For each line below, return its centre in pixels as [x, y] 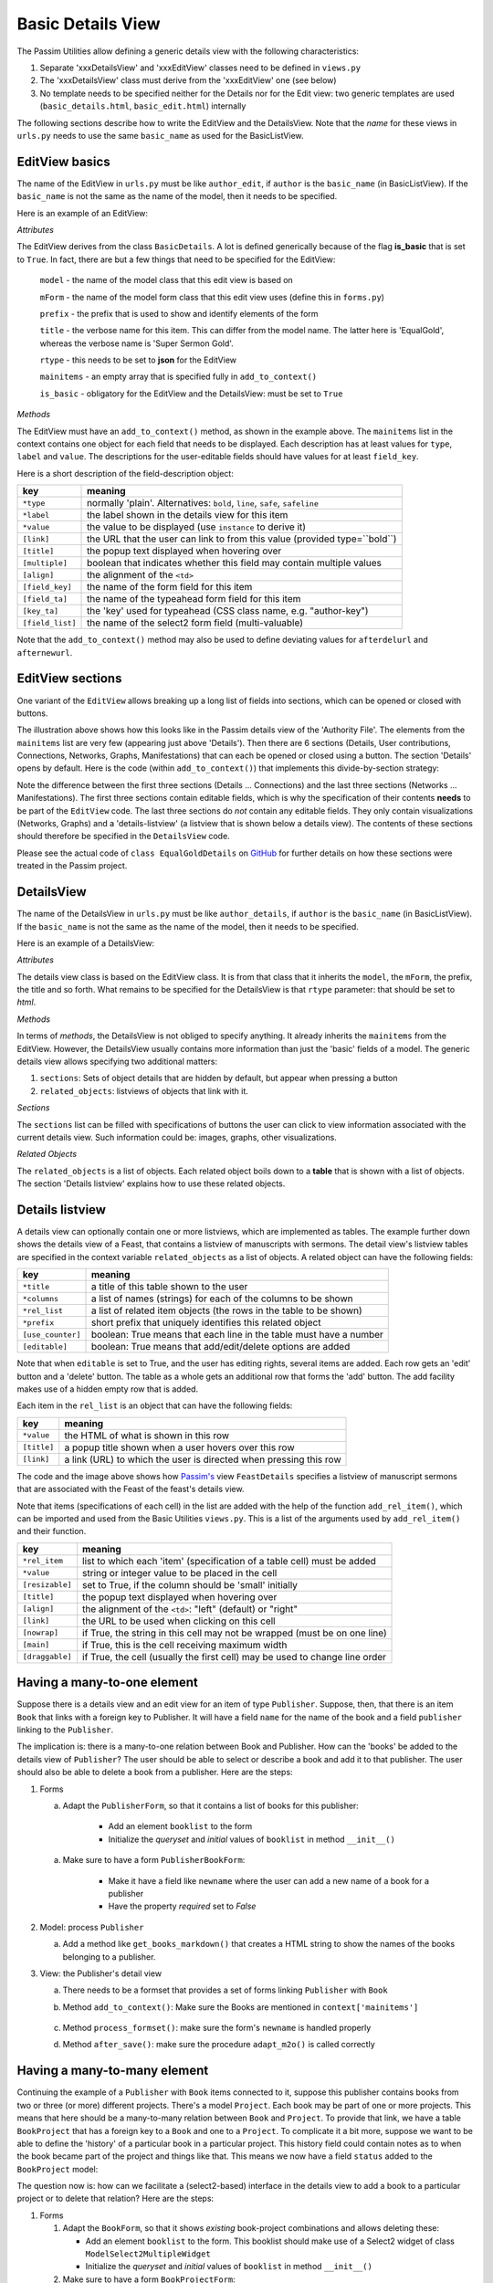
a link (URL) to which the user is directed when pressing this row [203, 1459]
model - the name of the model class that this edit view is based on [167, 280]
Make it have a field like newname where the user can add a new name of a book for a [268, 1880]
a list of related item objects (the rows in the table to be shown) [226, 1310]
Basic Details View [89, 24]
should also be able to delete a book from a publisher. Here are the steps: [155, 1773]
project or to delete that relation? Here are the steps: [115, 2199]
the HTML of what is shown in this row [147, 1436]
